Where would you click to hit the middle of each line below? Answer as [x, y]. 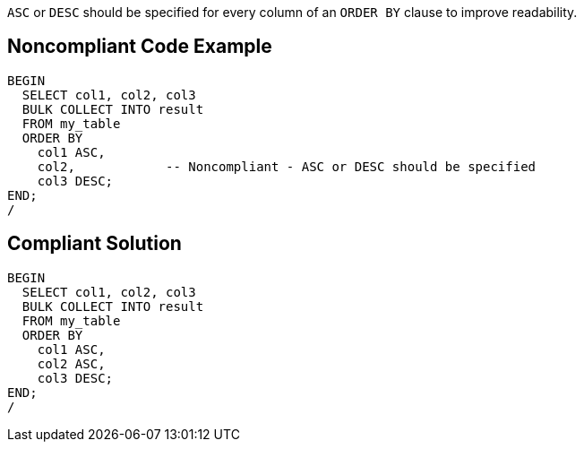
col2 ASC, [71, 363]
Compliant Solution [94, 244]
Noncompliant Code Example [140, 47]
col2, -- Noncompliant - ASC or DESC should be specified [287, 166]
